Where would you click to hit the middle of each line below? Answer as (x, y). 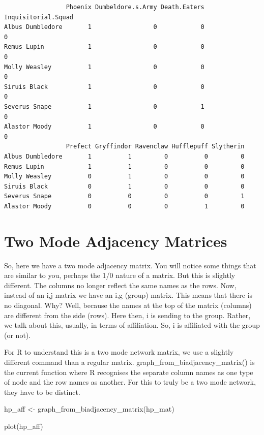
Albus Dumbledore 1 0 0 (104, 27)
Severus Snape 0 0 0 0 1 (124, 196)
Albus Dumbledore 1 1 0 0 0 (124, 156)
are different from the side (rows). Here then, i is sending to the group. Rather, (127, 315)
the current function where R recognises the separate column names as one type (129, 372)
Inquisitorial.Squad (39, 17)
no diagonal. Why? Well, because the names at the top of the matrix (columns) (128, 305)
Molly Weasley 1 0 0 (104, 67)
